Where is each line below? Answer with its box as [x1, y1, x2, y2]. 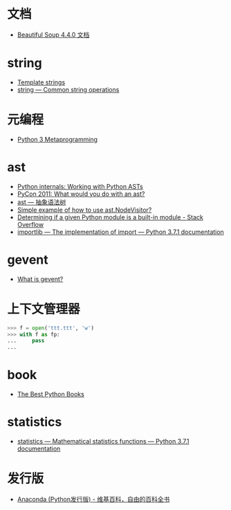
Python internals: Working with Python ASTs [17, 182, 143, 190]
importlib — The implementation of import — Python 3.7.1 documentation [17, 228, 225, 236]
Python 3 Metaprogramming [17, 135, 98, 143]
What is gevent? [17, 275, 64, 283]
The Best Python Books [17, 390, 84, 399]
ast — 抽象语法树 [17, 198, 66, 206]
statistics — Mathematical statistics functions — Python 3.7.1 [17, 437, 190, 445]
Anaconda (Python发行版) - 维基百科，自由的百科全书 [17, 495, 170, 503]
